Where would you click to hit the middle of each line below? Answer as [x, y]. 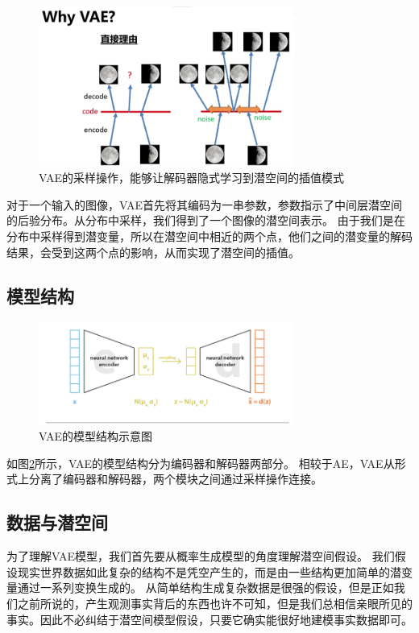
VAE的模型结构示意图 [95, 436]
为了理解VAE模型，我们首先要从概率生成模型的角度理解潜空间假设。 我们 [201, 556]
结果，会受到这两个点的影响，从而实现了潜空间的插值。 [153, 252]
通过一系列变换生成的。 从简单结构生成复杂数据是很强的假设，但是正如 [205, 587]
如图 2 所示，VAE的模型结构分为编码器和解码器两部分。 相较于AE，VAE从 [201, 463]
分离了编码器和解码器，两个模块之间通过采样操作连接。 [175, 479]
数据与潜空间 [57, 522]
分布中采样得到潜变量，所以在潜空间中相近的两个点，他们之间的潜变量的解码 [209, 236]
